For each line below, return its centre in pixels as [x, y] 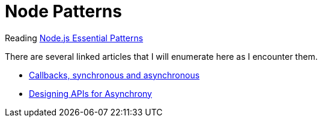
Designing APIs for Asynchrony [90, 93]
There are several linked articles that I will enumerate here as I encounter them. [161, 56]
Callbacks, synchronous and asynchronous [114, 75]
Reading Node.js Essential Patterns [74, 38]
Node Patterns [63, 11]
